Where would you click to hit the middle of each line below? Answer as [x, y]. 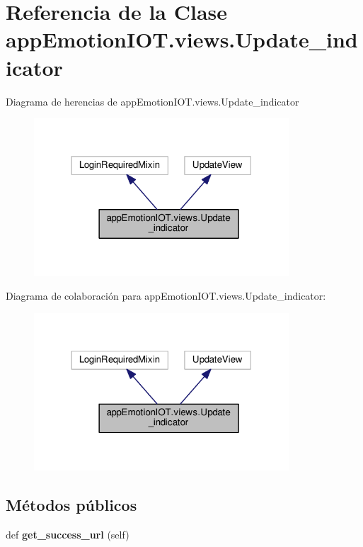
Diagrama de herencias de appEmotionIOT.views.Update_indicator [152, 101]
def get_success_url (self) [68, 535]
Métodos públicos [71, 505]
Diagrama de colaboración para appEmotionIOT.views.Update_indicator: [166, 296]
